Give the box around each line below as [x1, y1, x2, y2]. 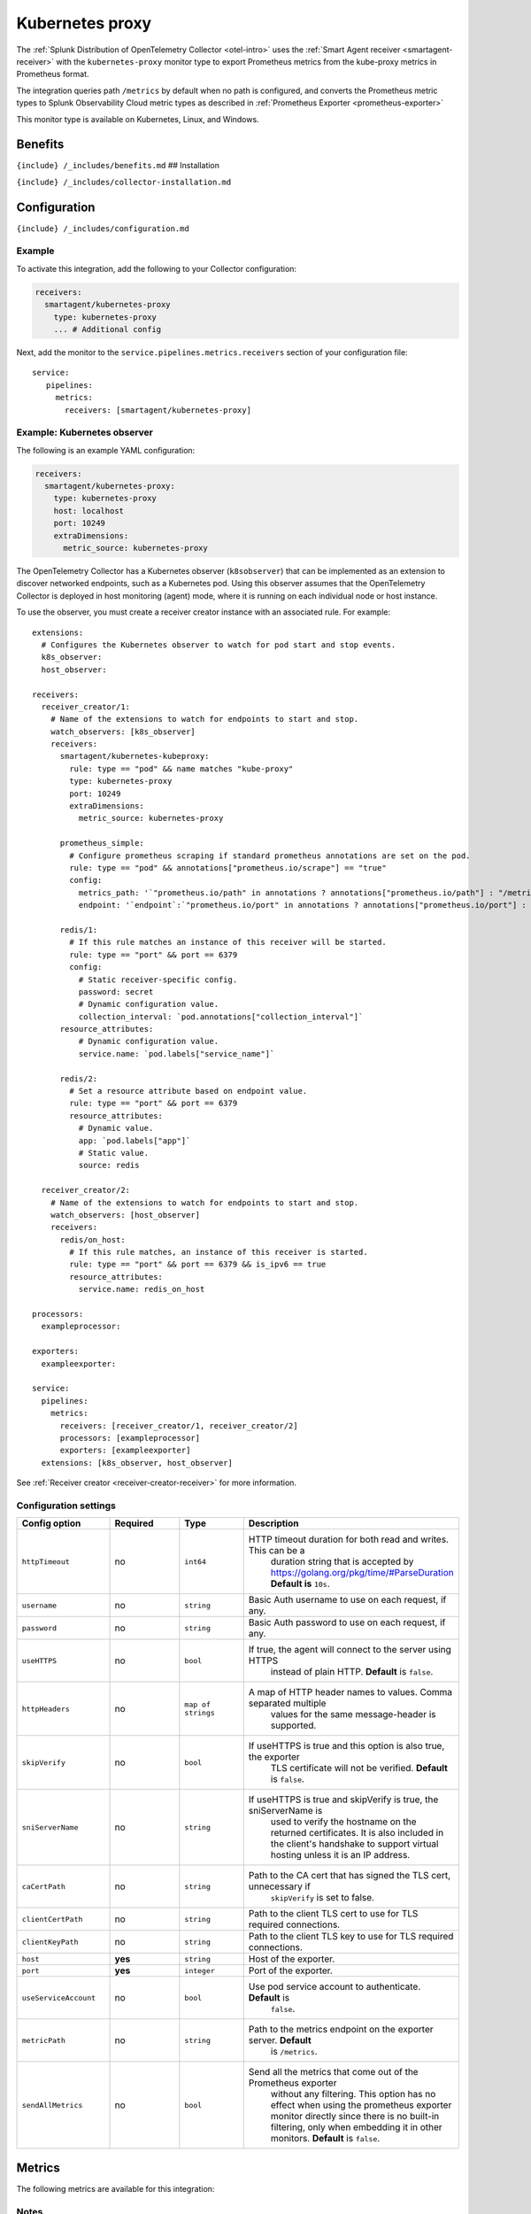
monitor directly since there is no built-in [270, 2110, 440, 2123]
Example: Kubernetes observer [16, 426, 154, 438]
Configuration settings [16, 1499, 117, 1512]
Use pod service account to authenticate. [248, 1980, 421, 1993]
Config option [21, 1517, 81, 1529]
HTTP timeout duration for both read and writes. [248, 1533, 449, 1545]
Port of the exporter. [248, 1964, 334, 1977]
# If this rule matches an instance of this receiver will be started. [69, 937, 387, 948]
